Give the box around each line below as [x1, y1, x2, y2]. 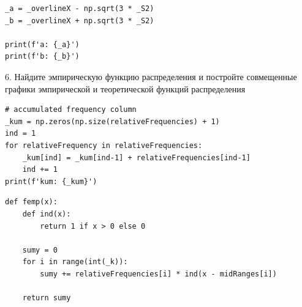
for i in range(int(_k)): [22, 257, 128, 267]
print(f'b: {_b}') [5, 52, 80, 61]
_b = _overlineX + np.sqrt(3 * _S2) [5, 16, 154, 25]
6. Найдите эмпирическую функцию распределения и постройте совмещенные [5, 70, 297, 83]
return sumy [22, 294, 71, 303]
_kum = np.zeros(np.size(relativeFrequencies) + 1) [5, 117, 220, 126]
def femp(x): [5, 198, 58, 207]
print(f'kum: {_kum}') [5, 177, 97, 186]
